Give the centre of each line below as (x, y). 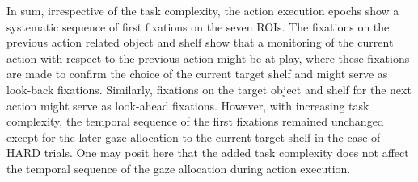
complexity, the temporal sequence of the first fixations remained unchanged (195, 121)
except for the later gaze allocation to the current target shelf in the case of (194, 136)
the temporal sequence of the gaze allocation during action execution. (179, 168)
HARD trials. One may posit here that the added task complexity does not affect (208, 153)
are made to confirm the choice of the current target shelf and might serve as (197, 74)
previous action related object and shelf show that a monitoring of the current (200, 42)
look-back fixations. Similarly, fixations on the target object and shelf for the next (209, 89)
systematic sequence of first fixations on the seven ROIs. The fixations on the (198, 26)
